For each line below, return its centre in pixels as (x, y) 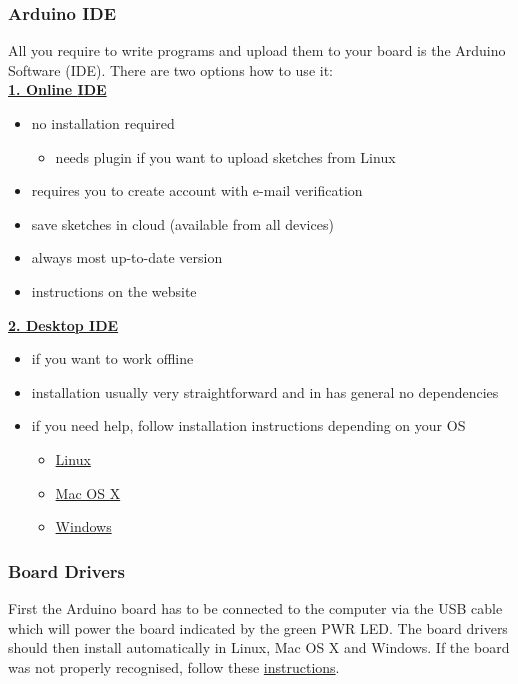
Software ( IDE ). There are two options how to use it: (170, 69)
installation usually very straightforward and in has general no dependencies (265, 391)
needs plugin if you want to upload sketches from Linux (225, 156)
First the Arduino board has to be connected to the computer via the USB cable (255, 607)
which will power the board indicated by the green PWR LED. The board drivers (258, 627)
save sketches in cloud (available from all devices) (182, 223)
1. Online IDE (57, 89)
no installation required (103, 123)
